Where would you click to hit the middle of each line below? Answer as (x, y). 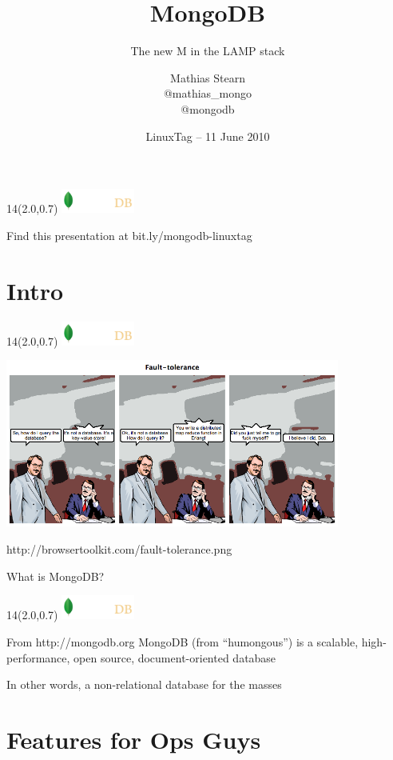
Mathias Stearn (208, 77)
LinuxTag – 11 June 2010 (208, 136)
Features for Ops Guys (134, 739)
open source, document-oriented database (175, 657)
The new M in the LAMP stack (208, 51)
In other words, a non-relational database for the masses (144, 684)
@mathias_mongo (208, 93)
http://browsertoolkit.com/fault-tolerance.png (119, 548)
